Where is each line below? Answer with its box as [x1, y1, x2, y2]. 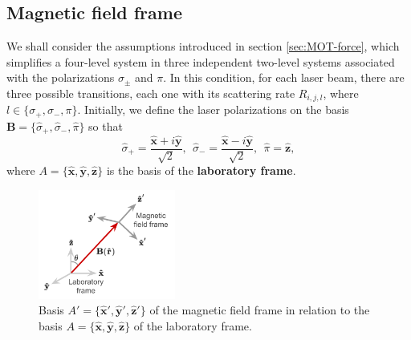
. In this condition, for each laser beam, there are [163, 69, 405, 86]
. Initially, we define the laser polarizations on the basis [77, 101, 349, 118]
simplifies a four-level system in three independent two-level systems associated [6, 53, 395, 70]
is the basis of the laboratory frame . [106, 162, 296, 179]
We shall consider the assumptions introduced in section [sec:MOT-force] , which [6, 38, 400, 55]
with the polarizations [6, 69, 115, 86]
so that [88, 117, 123, 134]
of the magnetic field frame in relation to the [149, 302, 370, 318]
